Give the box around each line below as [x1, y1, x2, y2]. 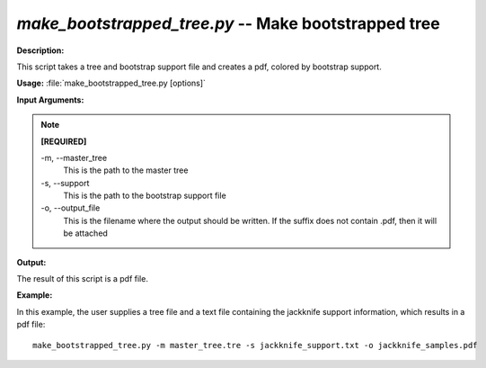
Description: [16, 45, 65, 56]
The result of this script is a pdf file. [16, 274, 148, 284]
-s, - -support [40, 177, 90, 188]
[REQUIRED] [40, 136, 87, 147]
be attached [63, 228, 108, 238]
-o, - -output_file [40, 202, 101, 213]
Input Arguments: [16, 94, 84, 105]
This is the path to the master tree [63, 165, 189, 175]
